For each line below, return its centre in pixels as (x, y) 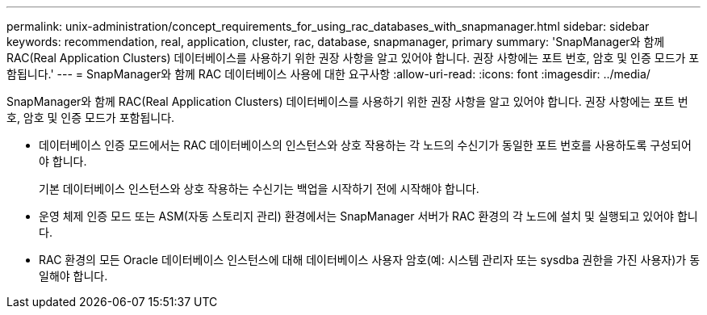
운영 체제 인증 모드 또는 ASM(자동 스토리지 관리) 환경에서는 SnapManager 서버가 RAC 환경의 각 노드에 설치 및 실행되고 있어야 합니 (368, 216)
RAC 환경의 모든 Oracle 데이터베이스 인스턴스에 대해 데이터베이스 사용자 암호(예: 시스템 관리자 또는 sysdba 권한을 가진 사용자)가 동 (370, 260)
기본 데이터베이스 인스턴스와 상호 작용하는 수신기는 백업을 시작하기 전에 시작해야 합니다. (259, 189)
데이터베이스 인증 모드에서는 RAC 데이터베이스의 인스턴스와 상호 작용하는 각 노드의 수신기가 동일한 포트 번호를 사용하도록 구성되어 (365, 145)
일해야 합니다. (73, 276)
